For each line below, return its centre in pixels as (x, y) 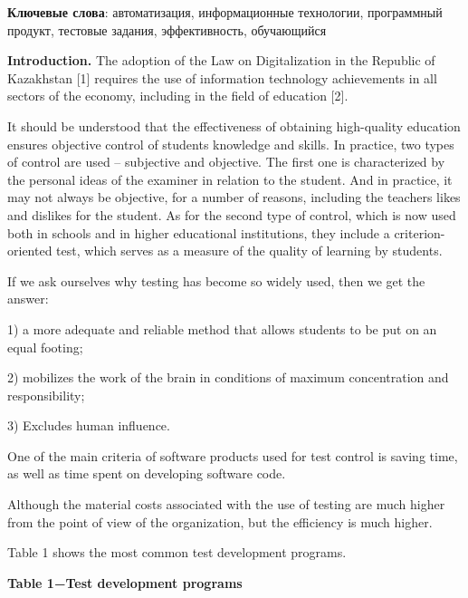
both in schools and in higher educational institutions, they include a (199, 232)
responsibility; (46, 395)
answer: (28, 299)
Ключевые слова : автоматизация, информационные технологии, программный (225, 12)
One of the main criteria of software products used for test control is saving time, (233, 455)
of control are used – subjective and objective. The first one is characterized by (226, 162)
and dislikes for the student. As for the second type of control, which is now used (232, 214)
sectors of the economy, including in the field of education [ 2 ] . (178, 96)
